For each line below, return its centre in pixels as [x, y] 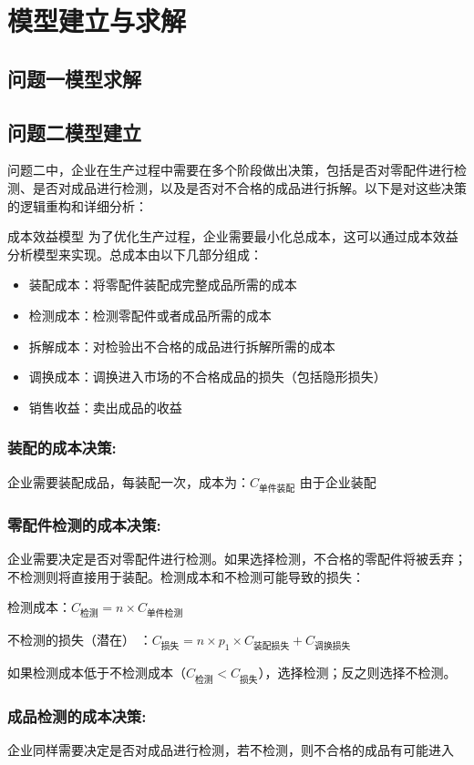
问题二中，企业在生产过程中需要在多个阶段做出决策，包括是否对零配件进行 [231, 170]
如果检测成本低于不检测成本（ [97, 673]
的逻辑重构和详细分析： [77, 205]
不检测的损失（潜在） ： [80, 640]
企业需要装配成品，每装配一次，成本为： [129, 481]
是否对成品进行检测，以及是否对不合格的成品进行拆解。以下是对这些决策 [249, 187]
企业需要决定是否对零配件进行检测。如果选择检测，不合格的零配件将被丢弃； [237, 558]
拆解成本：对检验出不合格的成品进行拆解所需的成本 [182, 346]
